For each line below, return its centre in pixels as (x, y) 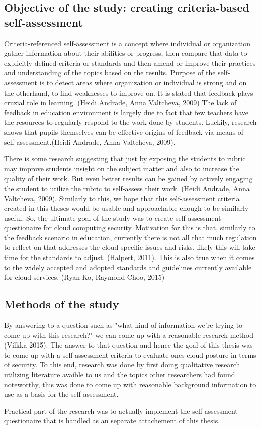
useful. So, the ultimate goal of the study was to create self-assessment (113, 218)
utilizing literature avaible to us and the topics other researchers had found (120, 374)
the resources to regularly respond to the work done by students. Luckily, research (130, 122)
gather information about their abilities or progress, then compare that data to (126, 53)
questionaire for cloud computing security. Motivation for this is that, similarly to (130, 228)
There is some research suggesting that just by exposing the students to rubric (125, 159)
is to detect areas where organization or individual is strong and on (143, 82)
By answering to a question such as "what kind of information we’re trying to (123, 325)
